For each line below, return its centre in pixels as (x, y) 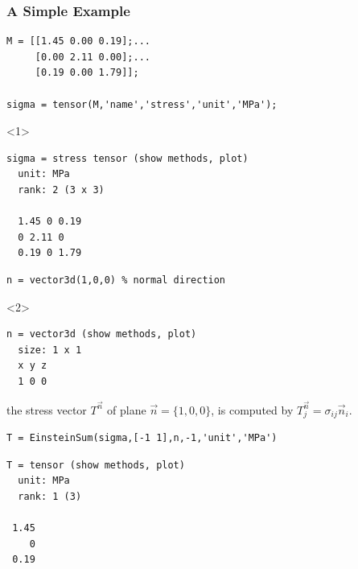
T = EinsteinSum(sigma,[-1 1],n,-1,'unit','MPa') (142, 438)
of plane (127, 409)
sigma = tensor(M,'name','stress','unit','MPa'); (142, 104)
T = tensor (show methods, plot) (96, 465)
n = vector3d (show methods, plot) (102, 334)
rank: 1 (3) (50, 497)
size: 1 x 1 (50, 350)
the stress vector (47, 409)
